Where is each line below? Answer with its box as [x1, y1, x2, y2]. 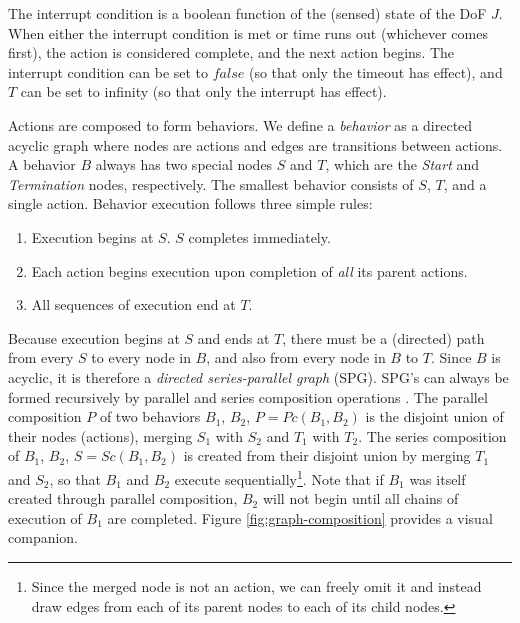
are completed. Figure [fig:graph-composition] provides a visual [107, 507, 493, 528]
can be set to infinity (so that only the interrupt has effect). [20, 81, 387, 102]
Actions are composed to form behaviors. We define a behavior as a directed [8, 114, 473, 135]
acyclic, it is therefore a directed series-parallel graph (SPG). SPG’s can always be [8, 366, 509, 387]
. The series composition [358, 425, 507, 446]
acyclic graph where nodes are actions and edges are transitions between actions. [8, 134, 503, 155]
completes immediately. [188, 226, 331, 247]
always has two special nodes [95, 154, 273, 175]
